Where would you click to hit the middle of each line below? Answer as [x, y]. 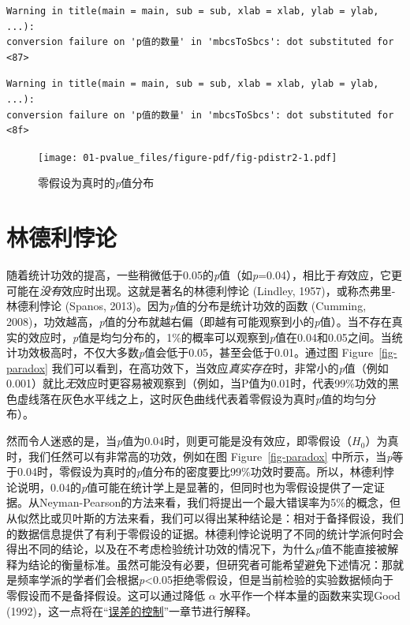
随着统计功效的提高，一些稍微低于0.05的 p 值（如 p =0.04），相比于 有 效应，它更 [205, 275]
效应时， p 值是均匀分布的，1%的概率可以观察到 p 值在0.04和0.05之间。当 [210, 337]
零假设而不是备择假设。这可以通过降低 [106, 595]
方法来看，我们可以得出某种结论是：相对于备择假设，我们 [254, 518]
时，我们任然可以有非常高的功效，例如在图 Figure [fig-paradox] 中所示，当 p [199, 456]
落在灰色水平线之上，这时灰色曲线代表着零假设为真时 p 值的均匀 [202, 398]
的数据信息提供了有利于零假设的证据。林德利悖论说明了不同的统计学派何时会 [205, 533]
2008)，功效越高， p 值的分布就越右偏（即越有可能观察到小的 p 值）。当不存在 [199, 321]
